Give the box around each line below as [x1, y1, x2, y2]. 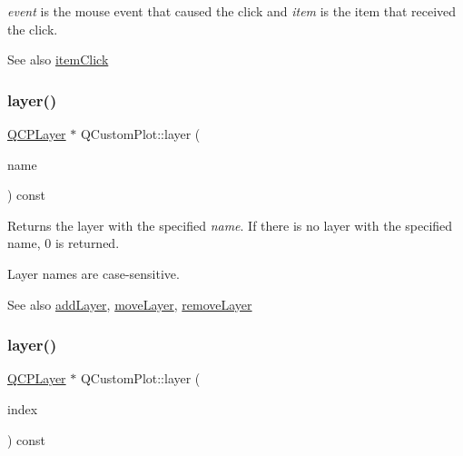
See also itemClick [7, 50, 109, 69]
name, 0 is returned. [7, 233, 120, 253]
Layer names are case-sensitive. [7, 263, 180, 283]
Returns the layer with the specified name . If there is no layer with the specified [7, 215, 453, 234]
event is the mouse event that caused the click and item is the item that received [7, 2, 457, 20]
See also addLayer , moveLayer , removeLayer [7, 294, 252, 313]
